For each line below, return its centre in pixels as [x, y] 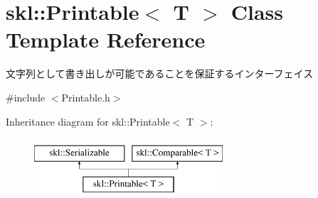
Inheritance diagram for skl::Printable [88, 121]
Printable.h [86, 97]
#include [26, 97]
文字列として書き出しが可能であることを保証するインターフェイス [160, 73]
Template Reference [106, 39]
